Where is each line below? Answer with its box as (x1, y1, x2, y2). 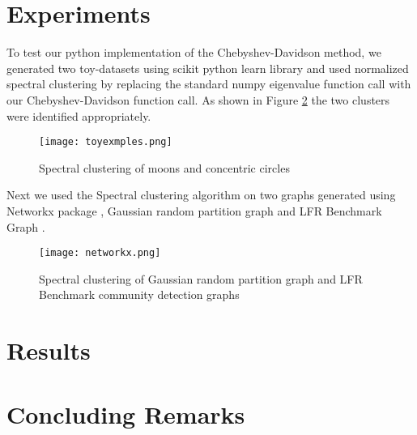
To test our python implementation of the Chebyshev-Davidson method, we (6, 44, 381, 61)
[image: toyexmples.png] (39, 136, 172, 148)
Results (6, 334, 91, 367)
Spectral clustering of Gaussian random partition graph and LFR (39, 270, 363, 287)
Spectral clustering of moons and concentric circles (39, 159, 290, 176)
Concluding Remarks (6, 397, 245, 430)
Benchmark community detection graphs (39, 286, 240, 303)
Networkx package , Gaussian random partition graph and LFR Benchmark (6, 202, 382, 219)
